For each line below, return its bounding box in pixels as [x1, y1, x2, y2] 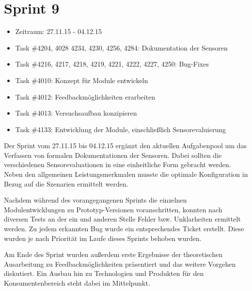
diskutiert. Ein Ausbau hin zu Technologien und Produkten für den [4, 268, 204, 278]
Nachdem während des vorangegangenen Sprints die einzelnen [4, 195, 187, 205]
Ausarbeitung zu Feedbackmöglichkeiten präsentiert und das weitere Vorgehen [4, 258, 236, 269]
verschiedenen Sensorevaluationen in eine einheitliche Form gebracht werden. [4, 159, 231, 170]
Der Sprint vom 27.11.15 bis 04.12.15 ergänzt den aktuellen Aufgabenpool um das [4, 140, 247, 151]
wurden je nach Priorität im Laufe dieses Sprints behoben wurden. [4, 233, 202, 243]
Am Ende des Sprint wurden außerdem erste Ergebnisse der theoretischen [4, 249, 222, 259]
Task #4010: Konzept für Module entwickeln [15, 75, 148, 85]
